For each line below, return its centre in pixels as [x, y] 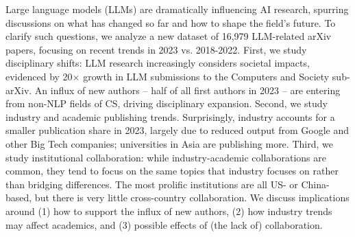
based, [19, 197]
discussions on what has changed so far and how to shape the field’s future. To [171, 22]
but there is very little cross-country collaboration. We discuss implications [192, 197]
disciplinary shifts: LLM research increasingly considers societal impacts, [158, 63]
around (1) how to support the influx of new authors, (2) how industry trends [169, 211]
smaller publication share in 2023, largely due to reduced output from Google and [177, 130]
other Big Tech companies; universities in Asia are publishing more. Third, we [169, 143]
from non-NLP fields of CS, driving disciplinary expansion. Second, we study [167, 103]
